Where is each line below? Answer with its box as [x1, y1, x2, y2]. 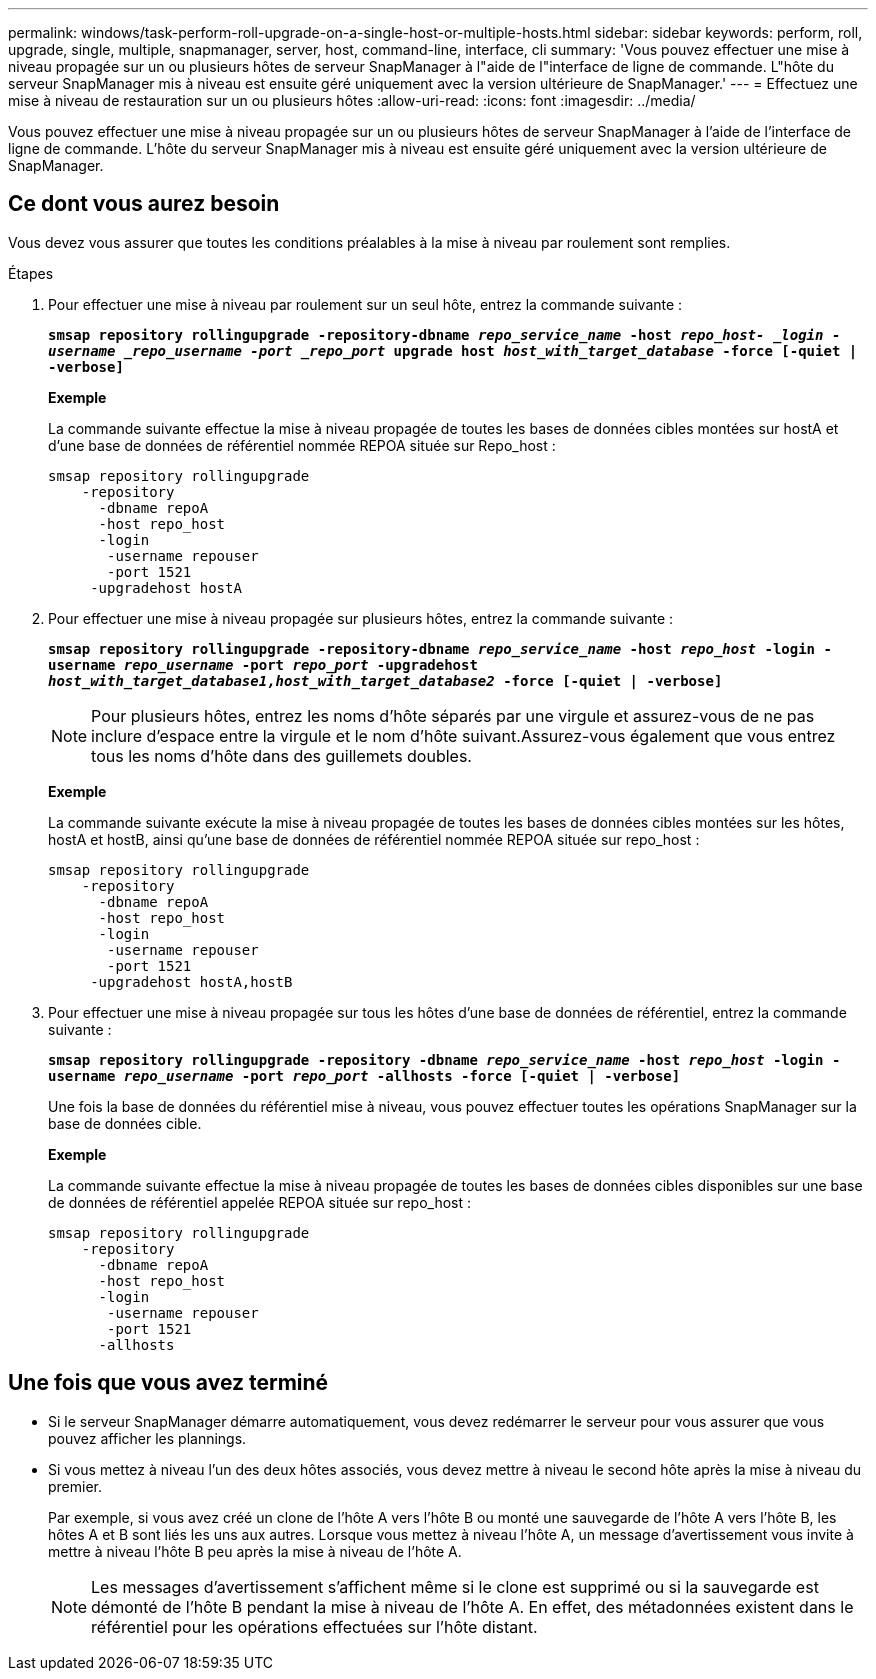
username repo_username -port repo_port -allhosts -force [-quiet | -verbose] [48, 1067, 681, 1084]
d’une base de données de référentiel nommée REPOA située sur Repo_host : [48, 436, 556, 454]
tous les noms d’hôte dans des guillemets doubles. [91, 745, 472, 766]
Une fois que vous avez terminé [8, 1370, 329, 1396]
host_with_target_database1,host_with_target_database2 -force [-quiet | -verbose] [48, 672, 723, 689]
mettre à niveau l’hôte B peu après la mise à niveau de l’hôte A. [48, 1542, 462, 1560]
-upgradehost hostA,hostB [90, 973, 293, 990]
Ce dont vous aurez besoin [8, 191, 280, 217]
